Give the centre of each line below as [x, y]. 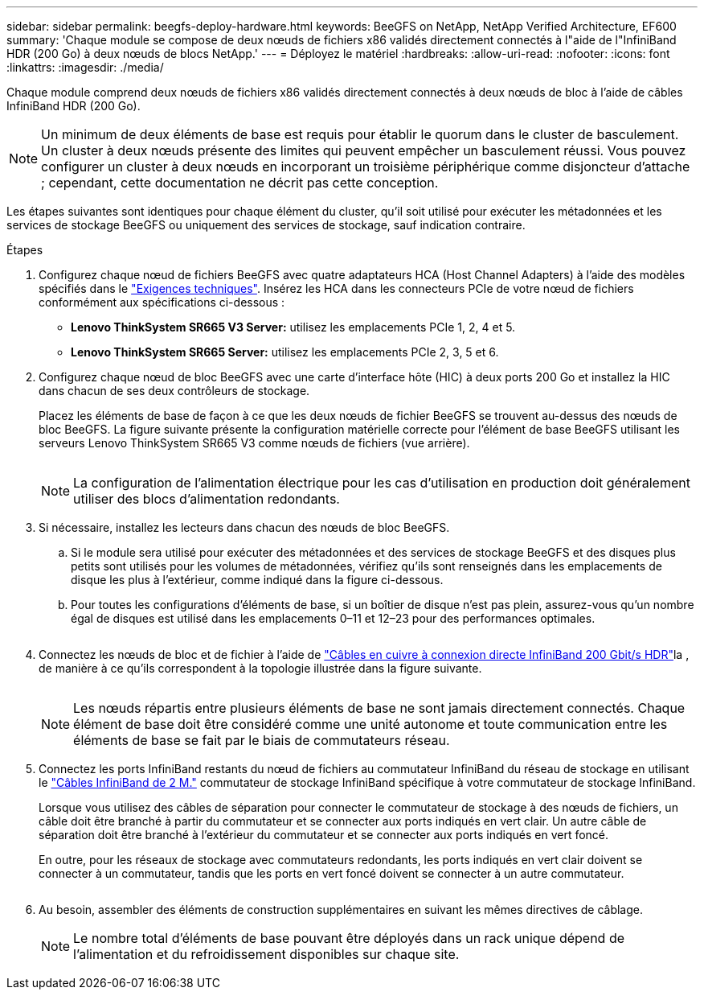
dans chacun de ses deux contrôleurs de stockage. [174, 391]
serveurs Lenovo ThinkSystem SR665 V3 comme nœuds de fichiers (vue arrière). [254, 443]
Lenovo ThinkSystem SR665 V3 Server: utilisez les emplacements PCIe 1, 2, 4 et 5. [293, 327]
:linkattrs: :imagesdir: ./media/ [85, 67]
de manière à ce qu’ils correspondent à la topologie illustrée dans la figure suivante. [260, 668]
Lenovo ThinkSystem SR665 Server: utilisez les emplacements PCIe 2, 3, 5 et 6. [285, 352]
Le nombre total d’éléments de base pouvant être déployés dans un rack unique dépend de [349, 938]
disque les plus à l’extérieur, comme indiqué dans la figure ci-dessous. [257, 580]
